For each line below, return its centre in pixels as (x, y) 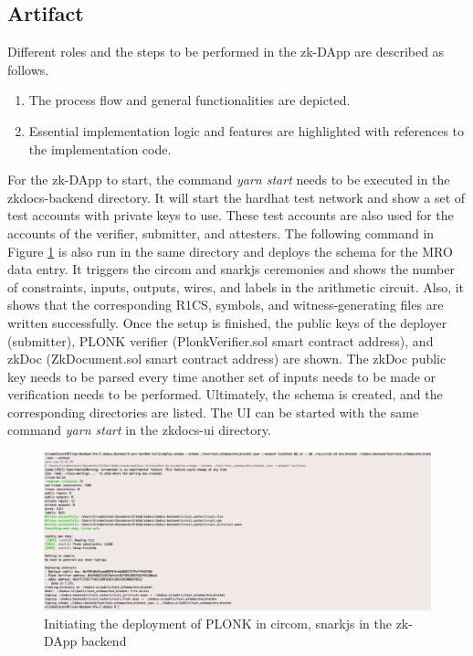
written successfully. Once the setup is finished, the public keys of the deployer (227, 322)
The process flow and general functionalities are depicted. (189, 100)
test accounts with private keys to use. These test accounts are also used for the (231, 215)
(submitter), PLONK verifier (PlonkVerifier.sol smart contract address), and (221, 340)
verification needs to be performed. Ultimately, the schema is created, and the (225, 394)
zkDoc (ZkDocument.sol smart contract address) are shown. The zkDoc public (227, 359)
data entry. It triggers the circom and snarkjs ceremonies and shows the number (231, 269)
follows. (28, 69)
